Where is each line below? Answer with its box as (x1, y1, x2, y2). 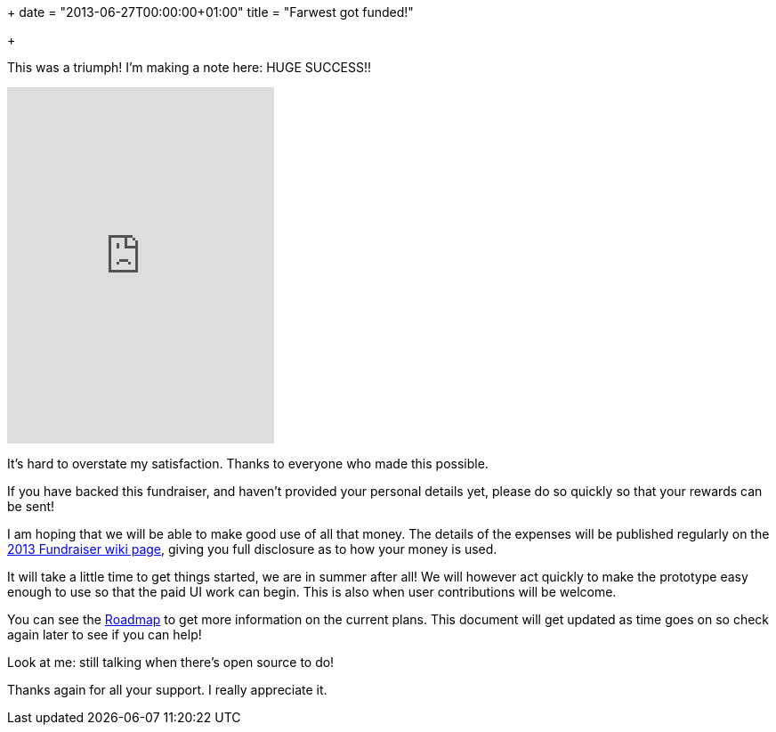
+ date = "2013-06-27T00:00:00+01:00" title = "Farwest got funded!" (7, 4, 414, 20)
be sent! (7, 499, 55, 514)
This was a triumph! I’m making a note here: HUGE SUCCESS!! (7, 60, 372, 75)
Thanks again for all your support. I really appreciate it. (7, 682, 327, 697)
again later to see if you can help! (7, 627, 202, 642)
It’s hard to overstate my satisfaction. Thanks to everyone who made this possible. (7, 456, 489, 471)
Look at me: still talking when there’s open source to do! (7, 655, 335, 670)
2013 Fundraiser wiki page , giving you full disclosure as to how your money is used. (7, 541, 497, 557)
